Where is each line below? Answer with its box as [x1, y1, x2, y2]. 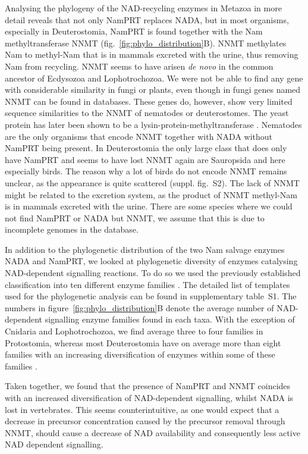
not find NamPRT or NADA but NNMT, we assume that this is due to [5, 211, 265, 224]
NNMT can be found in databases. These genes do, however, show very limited [5, 95, 293, 107]
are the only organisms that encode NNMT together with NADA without [5, 130, 273, 142]
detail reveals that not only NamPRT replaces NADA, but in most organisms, [5, 13, 289, 26]
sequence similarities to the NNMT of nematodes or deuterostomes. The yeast [5, 107, 289, 119]
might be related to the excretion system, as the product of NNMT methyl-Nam [5, 188, 297, 201]
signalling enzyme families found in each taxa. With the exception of [45, 313, 295, 325]
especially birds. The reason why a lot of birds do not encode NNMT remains [5, 165, 287, 177]
